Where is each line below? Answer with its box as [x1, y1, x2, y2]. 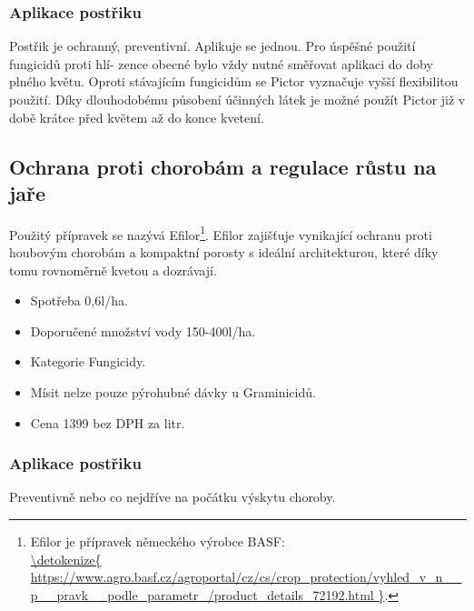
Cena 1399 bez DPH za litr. [30, 413, 185, 432]
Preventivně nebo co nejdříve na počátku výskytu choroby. [9, 487, 336, 506]
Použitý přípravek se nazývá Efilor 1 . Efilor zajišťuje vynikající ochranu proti [9, 222, 432, 244]
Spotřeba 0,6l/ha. [30, 291, 128, 310]
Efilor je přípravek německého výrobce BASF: [30, 532, 285, 550]
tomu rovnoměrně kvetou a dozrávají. [9, 260, 217, 279]
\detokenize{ [30, 549, 102, 568]
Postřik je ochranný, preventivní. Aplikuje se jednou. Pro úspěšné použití [9, 36, 416, 55]
